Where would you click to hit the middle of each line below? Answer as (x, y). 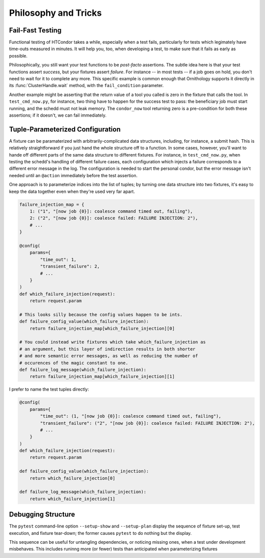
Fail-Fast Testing (35, 30)
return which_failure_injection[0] (72, 478)
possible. (18, 56)
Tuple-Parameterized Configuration (65, 129)
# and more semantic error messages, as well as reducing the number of (109, 356)
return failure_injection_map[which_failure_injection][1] (102, 377)
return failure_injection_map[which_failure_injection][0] (102, 328)
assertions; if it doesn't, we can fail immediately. (58, 115)
